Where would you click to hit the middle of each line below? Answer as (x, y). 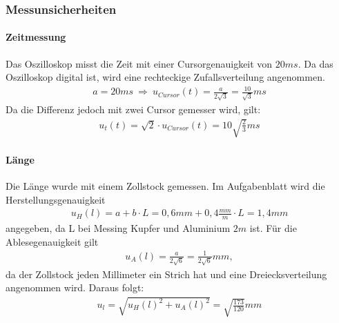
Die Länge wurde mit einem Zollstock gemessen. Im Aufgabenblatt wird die (165, 186)
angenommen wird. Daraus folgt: (75, 287)
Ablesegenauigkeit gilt (52, 241)
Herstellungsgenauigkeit (56, 199)
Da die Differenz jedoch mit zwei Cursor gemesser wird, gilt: (133, 109)
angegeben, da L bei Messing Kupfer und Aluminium (118, 228)
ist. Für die (273, 228)
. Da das (316, 63)
